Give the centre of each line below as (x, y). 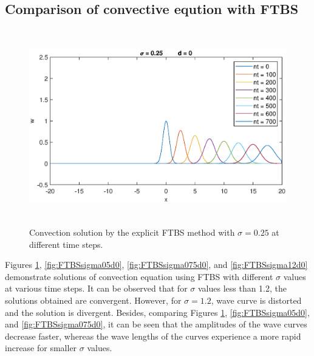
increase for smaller (41, 348)
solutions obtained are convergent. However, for (93, 300)
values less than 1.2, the (242, 288)
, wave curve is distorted (256, 300)
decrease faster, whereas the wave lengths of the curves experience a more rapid (153, 336)
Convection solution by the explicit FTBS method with (132, 232)
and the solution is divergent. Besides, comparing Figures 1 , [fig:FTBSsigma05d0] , (157, 312)
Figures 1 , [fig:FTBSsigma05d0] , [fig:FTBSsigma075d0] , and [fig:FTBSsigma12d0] (156, 265)
